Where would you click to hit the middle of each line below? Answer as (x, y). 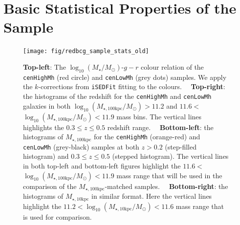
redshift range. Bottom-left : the (160, 127)
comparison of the (50, 186)
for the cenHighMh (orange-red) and (147, 137)
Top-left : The (44, 66)
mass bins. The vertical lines (159, 116)
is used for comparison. (57, 216)
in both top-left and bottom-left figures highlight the (102, 166)
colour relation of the (172, 66)
